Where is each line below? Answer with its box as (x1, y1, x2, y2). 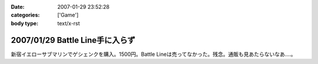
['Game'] (57, 12, 79, 19)
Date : (11, 4, 25, 10)
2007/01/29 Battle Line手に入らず (11, 35, 135, 45)
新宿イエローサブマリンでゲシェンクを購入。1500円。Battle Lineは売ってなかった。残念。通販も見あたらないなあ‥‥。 (11, 50, 297, 58)
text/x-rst (57, 19, 80, 26)
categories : (11, 12, 40, 19)
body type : (11, 19, 38, 26)
